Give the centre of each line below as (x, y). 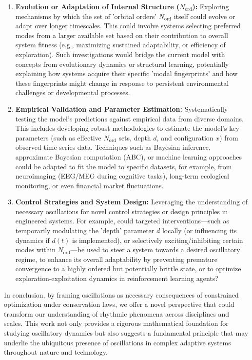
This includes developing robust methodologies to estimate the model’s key (127, 128)
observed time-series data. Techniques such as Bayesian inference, (113, 147)
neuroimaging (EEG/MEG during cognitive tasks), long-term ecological (122, 176)
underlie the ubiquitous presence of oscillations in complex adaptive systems (117, 342)
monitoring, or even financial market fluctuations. (89, 185)
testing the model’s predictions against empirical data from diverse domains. (129, 118)
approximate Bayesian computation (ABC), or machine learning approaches (129, 156)
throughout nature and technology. (56, 352)
